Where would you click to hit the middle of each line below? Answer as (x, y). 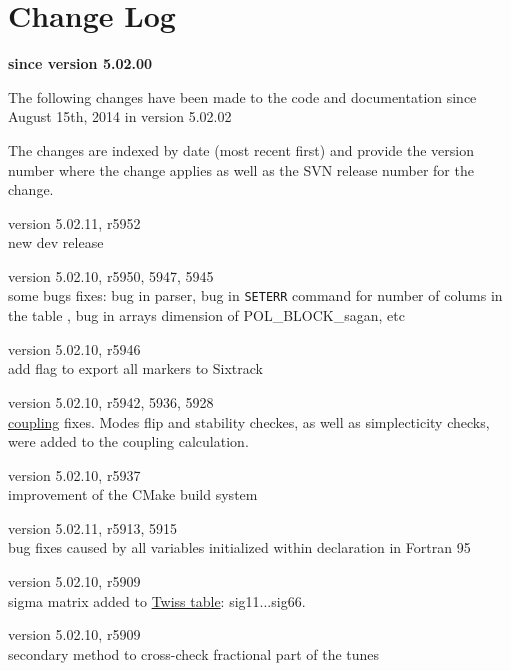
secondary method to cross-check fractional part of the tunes (194, 653)
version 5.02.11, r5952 (74, 222)
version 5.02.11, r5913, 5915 (92, 527)
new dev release (56, 242)
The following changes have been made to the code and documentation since (242, 96)
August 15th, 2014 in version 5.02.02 (120, 116)
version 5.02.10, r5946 (74, 348)
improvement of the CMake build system (133, 494)
